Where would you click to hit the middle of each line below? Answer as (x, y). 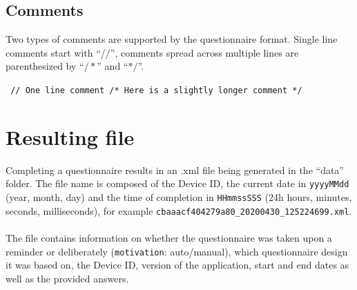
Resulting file (70, 136)
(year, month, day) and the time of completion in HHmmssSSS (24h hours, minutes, (179, 197)
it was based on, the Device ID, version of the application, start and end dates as (177, 265)
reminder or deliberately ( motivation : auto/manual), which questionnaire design (177, 251)
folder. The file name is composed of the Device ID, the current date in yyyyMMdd (177, 183)
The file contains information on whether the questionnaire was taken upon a (169, 237)
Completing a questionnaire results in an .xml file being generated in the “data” (175, 170)
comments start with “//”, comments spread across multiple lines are (152, 52)
